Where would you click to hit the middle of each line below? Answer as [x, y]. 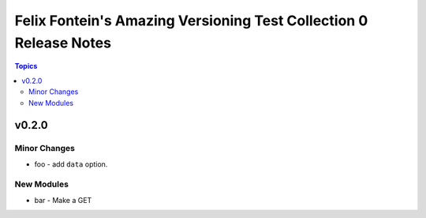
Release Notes [63, 43]
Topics [26, 66]
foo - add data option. [71, 164]
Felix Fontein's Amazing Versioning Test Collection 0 [191, 21]
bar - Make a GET [63, 200]
